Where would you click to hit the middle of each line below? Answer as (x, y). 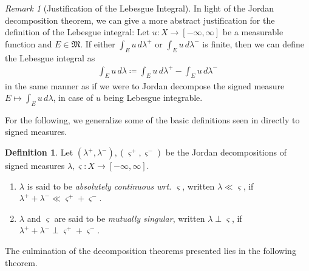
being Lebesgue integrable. (153, 98)
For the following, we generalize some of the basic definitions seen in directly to (152, 119)
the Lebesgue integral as (50, 57)
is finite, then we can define (253, 43)
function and (29, 43)
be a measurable (253, 32)
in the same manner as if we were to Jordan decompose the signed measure (145, 85)
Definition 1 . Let (39, 152)
